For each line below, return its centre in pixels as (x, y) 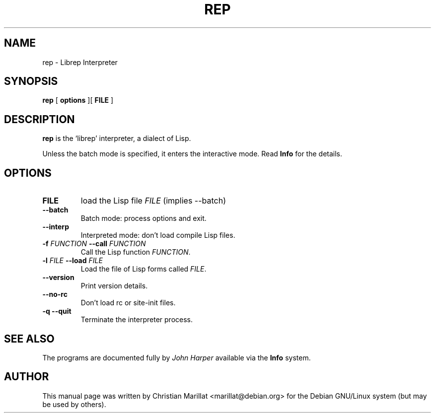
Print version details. (114, 286)
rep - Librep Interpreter (80, 62)
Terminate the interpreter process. (137, 320)
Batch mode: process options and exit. (144, 218)
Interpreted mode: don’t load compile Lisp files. (158, 235)
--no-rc (55, 294)
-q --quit (57, 311)
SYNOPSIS (31, 81)
